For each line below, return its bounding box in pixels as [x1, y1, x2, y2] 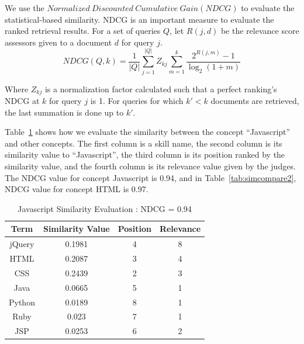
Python [9, 296, 35, 308]
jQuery [9, 238, 34, 250]
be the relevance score [220, 25, 299, 37]
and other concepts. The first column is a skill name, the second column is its [5, 137, 282, 149]
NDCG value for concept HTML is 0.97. [5, 183, 148, 195]
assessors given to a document [5, 36, 112, 48]
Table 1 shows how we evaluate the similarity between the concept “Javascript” [5, 126, 291, 138]
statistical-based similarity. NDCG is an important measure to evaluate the [5, 13, 274, 25]
